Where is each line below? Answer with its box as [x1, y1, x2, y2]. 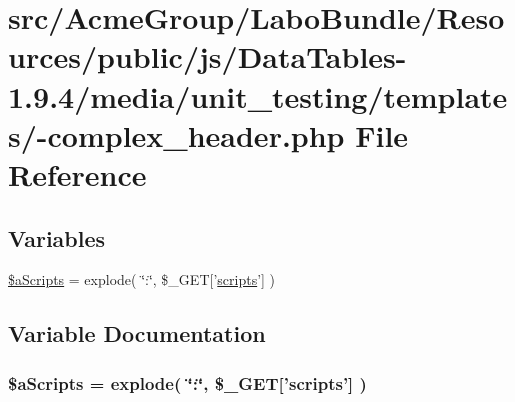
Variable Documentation [8, 318, 266, 349]
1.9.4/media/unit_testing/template [8, 75, 508, 116]
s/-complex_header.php [8, 114, 345, 155]
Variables [8, 222, 106, 253]
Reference [8, 153, 147, 194]
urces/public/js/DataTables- [8, 36, 407, 77]
